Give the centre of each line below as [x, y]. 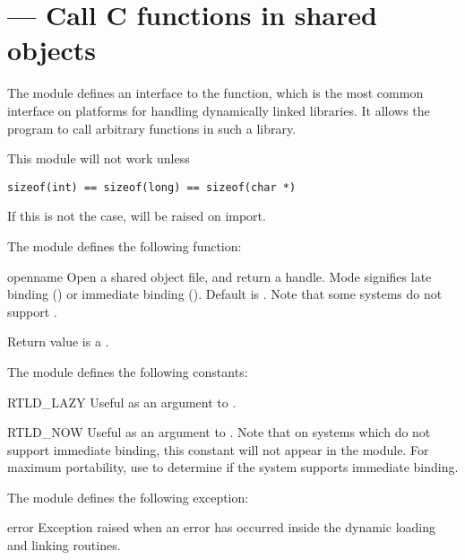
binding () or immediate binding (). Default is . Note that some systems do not [225, 294]
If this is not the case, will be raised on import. [137, 216]
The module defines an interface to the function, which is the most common [215, 93]
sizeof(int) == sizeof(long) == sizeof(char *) [152, 187]
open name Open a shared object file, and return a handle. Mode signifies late [220, 276]
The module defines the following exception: [128, 497]
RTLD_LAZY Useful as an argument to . [122, 402]
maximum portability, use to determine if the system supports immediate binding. [233, 467]
